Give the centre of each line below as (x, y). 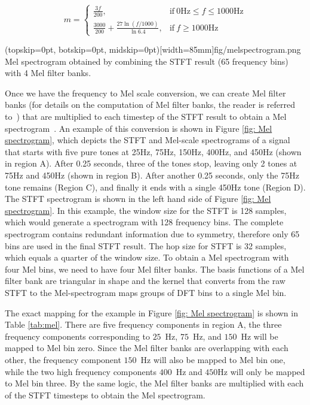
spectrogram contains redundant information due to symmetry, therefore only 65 (152, 233)
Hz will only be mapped (261, 371)
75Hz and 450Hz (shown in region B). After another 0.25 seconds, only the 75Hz (152, 175)
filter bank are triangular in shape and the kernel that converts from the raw (145, 281)
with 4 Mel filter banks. (48, 73)
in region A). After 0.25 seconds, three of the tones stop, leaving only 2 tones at (151, 163)
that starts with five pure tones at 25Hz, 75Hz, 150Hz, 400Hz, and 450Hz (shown (153, 151)
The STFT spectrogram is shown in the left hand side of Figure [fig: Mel (138, 199)
